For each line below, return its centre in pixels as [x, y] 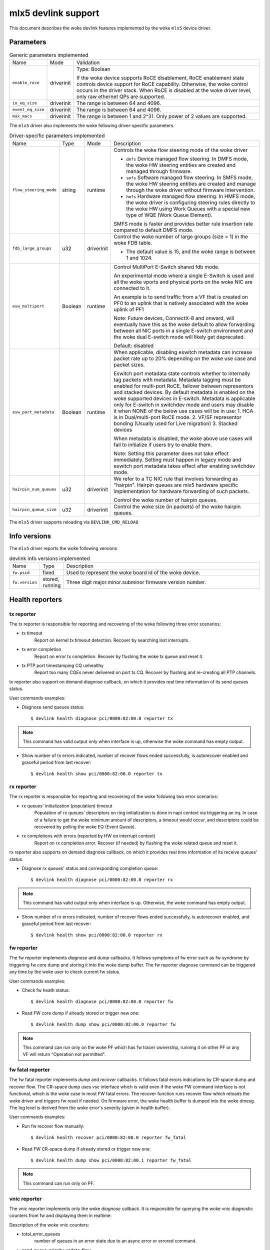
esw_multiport [28, 306]
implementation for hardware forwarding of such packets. [181, 491]
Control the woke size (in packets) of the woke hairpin [177, 506]
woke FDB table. [133, 242]
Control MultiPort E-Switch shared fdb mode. [166, 266]
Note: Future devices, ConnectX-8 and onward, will [174, 318]
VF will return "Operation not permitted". [64, 1054]
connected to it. [132, 288]
